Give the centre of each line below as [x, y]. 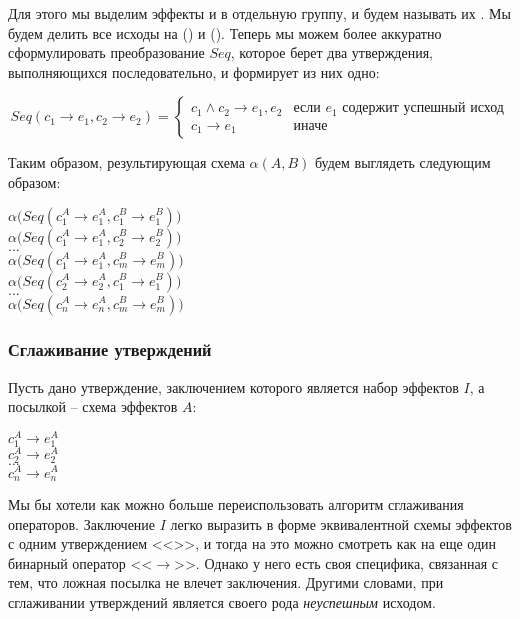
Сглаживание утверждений [110, 349]
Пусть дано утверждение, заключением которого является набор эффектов [233, 386]
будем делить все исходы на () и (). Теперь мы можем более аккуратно [225, 32]
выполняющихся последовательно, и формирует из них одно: [194, 71]
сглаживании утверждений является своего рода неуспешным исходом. [222, 601]
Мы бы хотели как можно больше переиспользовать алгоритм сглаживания [236, 503]
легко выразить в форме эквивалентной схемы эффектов [341, 523]
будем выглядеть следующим [403, 162]
